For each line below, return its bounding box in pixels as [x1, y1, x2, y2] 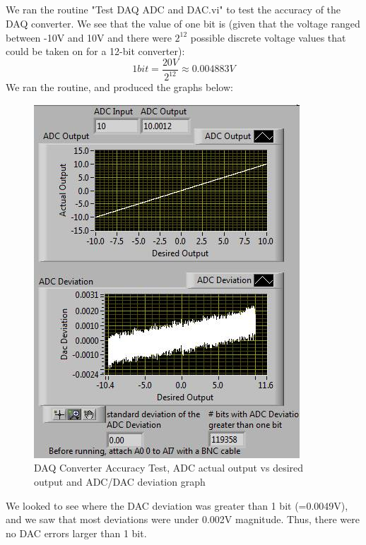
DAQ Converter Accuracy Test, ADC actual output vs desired [34, 460, 304, 475]
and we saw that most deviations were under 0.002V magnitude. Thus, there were [6, 512, 360, 527]
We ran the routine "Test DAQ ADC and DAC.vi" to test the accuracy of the [6, 2, 341, 17]
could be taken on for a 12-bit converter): [6, 44, 185, 59]
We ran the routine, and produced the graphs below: [6, 80, 233, 95]
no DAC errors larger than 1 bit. [6, 525, 147, 540]
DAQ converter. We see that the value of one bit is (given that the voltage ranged [6, 16, 360, 30]
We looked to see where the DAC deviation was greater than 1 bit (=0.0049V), [6, 498, 348, 513]
